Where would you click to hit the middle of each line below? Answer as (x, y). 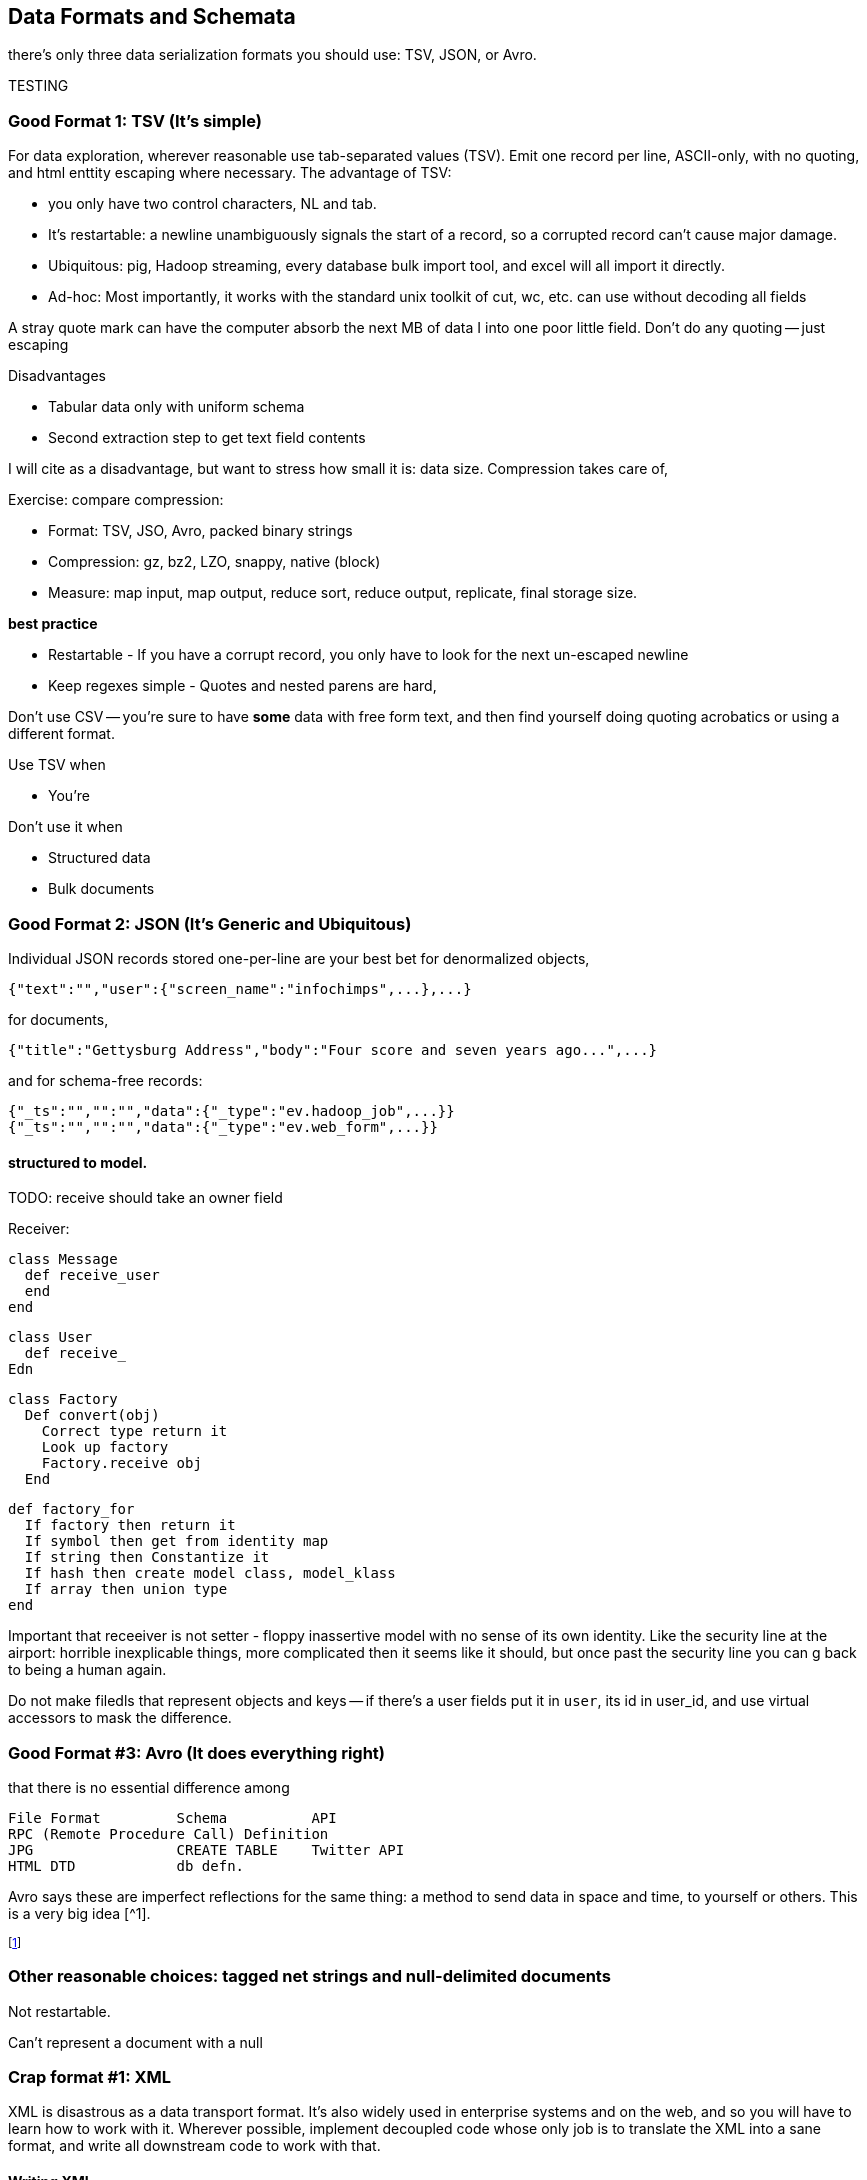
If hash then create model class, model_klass (210, 1573)
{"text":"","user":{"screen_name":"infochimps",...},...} (240, 988)
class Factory (63, 1399)
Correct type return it (134, 1431)
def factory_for (71, 1509)
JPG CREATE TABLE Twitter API (206, 1849)
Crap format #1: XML (90, 2077)
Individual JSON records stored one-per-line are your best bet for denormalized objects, (299, 958)
